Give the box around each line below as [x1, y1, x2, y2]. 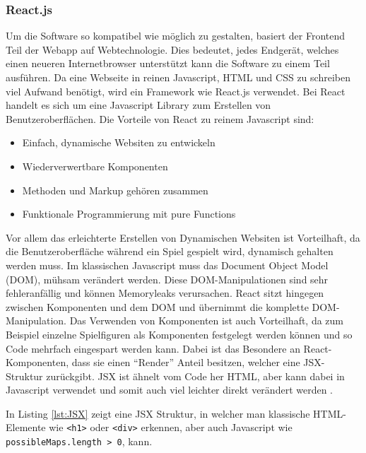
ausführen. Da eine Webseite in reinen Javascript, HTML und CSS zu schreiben [6, 70, 350, 84]
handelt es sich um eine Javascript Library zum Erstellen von [6, 98, 271, 112]
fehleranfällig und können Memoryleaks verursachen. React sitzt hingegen [6, 286, 324, 300]
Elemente [6, 420, 46, 435]
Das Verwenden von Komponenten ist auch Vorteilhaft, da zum [69, 313, 344, 328]
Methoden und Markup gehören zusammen [22, 182, 208, 197]
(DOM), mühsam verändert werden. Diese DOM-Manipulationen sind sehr [6, 271, 329, 286]
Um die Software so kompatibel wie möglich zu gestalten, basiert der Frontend [6, 28, 346, 43]
